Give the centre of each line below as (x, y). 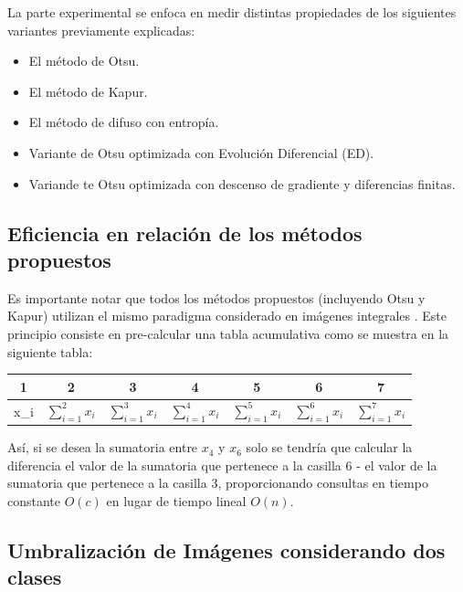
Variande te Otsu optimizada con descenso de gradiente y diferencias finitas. (242, 183)
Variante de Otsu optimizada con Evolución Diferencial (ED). (201, 152)
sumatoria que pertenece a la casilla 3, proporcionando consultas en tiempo (218, 483)
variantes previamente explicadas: (101, 30)
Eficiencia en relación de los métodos (185, 233)
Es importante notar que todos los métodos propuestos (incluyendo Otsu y (216, 297)
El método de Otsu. (84, 61)
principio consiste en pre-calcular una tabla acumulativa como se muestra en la (228, 333)
